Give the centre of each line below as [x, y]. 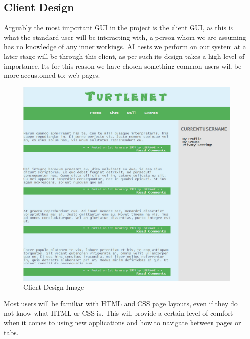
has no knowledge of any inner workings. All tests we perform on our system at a [125, 47]
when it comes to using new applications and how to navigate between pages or [123, 322]
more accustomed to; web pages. [52, 75]
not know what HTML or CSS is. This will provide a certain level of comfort [119, 313]
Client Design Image [54, 287]
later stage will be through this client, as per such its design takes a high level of [124, 56]
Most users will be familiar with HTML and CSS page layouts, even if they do [121, 303]
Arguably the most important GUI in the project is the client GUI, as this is [119, 28]
